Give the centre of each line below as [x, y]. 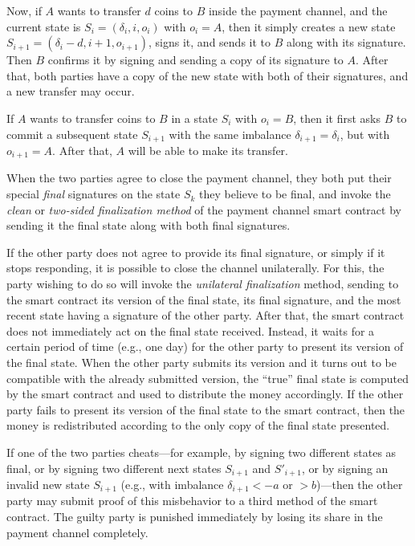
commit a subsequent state [72, 134]
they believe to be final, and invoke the [295, 194]
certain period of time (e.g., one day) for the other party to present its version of [205, 346]
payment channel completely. [77, 532]
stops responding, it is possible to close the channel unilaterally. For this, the [195, 268]
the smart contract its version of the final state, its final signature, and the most [204, 299]
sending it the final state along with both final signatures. [149, 225]
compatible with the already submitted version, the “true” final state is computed [207, 378]
